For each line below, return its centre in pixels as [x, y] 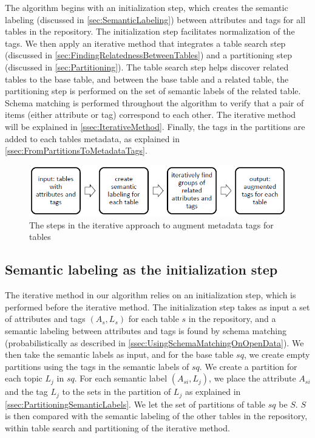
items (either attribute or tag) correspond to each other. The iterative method [151, 115]
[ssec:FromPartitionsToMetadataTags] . [76, 150]
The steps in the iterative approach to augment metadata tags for [151, 224]
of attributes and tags [45, 319]
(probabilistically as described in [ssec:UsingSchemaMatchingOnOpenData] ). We [154, 342]
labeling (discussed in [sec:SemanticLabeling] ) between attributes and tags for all [155, 19]
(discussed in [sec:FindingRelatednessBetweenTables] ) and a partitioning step [148, 55]
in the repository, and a [232, 319]
